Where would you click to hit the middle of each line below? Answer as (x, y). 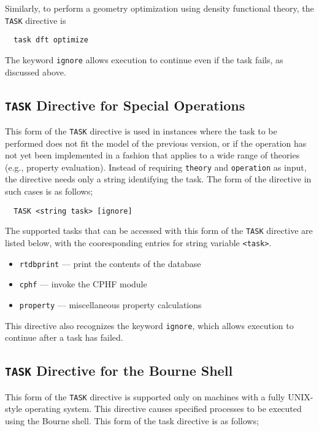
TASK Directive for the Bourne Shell (119, 371)
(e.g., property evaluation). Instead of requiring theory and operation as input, (156, 167)
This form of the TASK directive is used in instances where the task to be (141, 130)
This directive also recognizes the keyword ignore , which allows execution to (149, 325)
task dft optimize (51, 40)
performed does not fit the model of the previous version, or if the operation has (156, 143)
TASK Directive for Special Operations (125, 105)
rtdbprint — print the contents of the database (110, 263)
